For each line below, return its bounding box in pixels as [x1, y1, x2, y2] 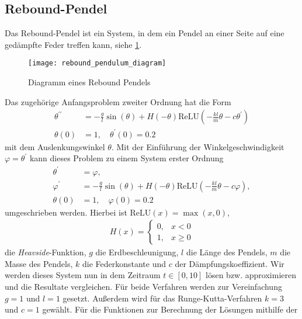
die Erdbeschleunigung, [95, 246, 179, 258]
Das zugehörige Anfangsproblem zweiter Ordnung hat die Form [5, 95, 231, 108]
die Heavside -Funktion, [5, 246, 86, 258]
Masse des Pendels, [5, 257, 73, 269]
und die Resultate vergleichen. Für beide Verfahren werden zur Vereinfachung [5, 280, 282, 292]
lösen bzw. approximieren [206, 269, 296, 281]
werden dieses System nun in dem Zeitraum [5, 269, 161, 281]
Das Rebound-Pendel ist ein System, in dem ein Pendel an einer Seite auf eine [5, 27, 284, 39]
